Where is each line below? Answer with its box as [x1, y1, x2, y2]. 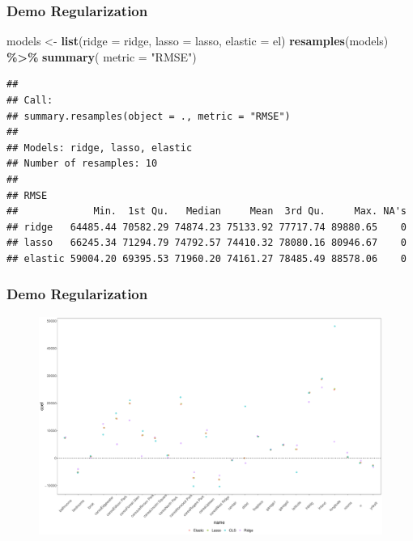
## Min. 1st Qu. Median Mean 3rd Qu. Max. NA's [6, 205, 407, 218]
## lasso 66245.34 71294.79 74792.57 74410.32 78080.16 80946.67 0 [6, 237, 407, 249]
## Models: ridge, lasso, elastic [6, 142, 193, 154]
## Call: [6, 95, 53, 106]
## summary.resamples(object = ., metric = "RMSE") [6, 110, 291, 122]
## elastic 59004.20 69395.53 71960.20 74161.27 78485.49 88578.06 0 [6, 252, 407, 264]
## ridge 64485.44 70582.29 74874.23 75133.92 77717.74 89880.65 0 [6, 221, 407, 233]
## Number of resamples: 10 [6, 158, 158, 170]
